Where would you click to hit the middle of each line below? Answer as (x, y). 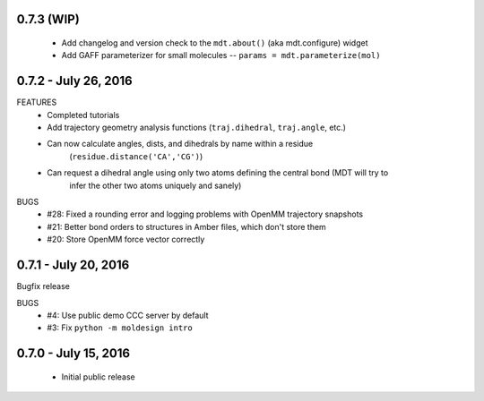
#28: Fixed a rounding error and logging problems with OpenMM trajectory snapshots (205, 214)
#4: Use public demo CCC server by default (128, 315)
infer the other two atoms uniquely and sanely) (156, 185)
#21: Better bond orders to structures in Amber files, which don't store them (186, 226)
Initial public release (99, 377)
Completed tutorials (83, 115)
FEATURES (37, 102)
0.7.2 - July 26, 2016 (75, 81)
